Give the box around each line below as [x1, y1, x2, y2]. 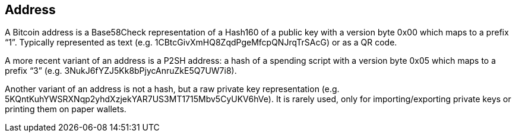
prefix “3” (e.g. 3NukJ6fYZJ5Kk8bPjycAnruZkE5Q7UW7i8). [5, 66, 237, 76]
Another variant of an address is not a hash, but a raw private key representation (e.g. [5, 84, 340, 94]
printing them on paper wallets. [5, 104, 126, 115]
